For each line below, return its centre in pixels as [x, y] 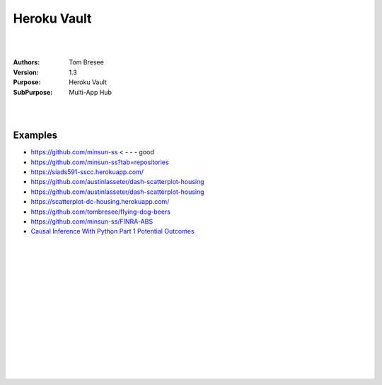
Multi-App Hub [91, 92]
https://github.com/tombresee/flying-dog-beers [101, 212]
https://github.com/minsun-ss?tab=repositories [100, 162]
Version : [26, 72]
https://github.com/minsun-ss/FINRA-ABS [92, 221]
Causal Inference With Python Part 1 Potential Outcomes [112, 231]
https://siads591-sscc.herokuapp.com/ [87, 172]
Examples [35, 136]
